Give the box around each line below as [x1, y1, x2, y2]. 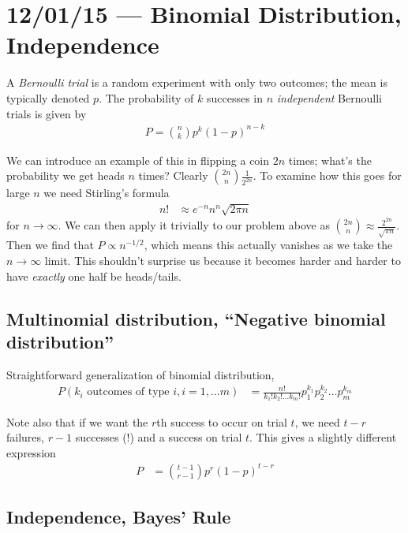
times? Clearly [138, 167, 208, 184]
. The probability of [99, 89, 194, 106]
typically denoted [6, 89, 90, 106]
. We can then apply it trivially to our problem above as [58, 217, 330, 233]
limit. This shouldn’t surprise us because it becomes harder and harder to [44, 252, 401, 269]
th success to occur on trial [156, 413, 287, 430]
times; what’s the [288, 151, 372, 168]
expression [6, 444, 56, 460]
